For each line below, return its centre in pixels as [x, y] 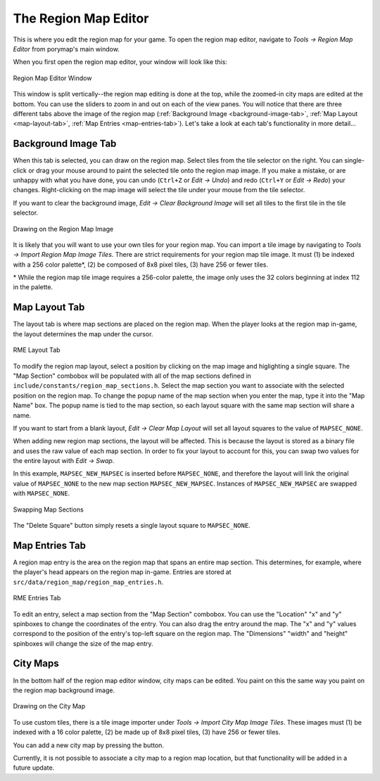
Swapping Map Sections [48, 509]
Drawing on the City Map [49, 706]
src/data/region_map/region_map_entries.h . [88, 582]
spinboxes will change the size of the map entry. [83, 643]
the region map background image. [64, 690]
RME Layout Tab [37, 350]
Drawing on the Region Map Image [63, 229]
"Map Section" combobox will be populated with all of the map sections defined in [132, 376]
